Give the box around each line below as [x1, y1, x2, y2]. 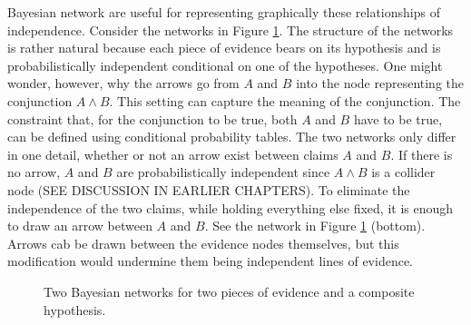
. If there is [390, 144, 453, 163]
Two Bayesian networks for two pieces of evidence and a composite [44, 281, 415, 300]
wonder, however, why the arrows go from [7, 74, 240, 93]
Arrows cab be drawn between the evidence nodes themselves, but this [7, 233, 399, 252]
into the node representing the [296, 74, 465, 93]
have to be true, [353, 109, 443, 128]
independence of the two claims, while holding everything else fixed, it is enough [7, 198, 454, 217]
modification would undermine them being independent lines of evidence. [7, 251, 413, 271]
